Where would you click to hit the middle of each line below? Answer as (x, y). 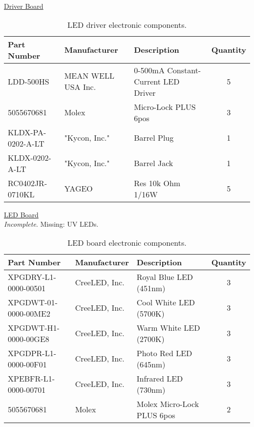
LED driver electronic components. (127, 24)
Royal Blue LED (165, 277)
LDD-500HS (29, 81)
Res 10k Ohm (157, 183)
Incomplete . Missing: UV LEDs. (51, 224)
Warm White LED (168, 327)
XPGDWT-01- (33, 302)
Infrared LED (160, 378)
